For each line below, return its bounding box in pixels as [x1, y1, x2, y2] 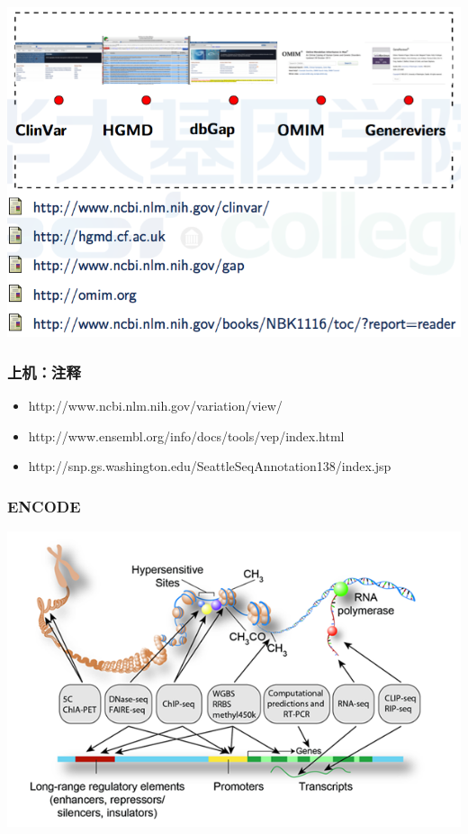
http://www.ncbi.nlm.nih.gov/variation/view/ [28, 396, 283, 415]
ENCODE [7, 494, 81, 517]
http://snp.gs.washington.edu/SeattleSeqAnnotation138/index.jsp [28, 457, 391, 476]
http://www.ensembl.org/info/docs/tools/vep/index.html [28, 426, 345, 445]
